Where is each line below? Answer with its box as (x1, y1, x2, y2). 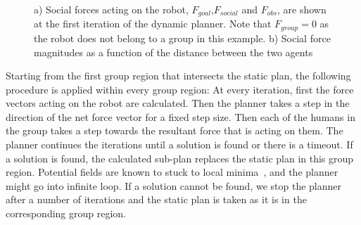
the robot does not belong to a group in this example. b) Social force (34, 30, 331, 45)
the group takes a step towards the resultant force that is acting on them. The (6, 123, 343, 138)
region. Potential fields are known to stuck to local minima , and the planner (6, 165, 338, 179)
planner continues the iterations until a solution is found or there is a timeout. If (6, 137, 353, 152)
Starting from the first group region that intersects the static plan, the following (6, 68, 351, 83)
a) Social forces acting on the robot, (34, 2, 189, 16)
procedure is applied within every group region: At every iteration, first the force (6, 82, 354, 96)
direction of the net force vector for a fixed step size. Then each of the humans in (6, 109, 355, 124)
